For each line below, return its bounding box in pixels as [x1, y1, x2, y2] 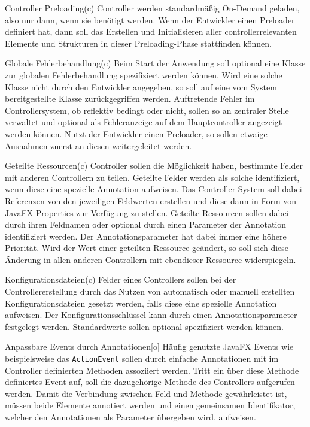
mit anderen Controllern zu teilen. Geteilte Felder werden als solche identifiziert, [5, 171, 300, 183]
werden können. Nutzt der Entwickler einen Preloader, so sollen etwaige [5, 127, 268, 140]
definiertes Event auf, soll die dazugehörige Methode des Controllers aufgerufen [5, 375, 295, 388]
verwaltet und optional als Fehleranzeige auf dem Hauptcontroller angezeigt [5, 116, 282, 128]
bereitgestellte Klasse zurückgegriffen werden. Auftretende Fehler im [5, 92, 255, 105]
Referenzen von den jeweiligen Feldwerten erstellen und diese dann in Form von [5, 194, 297, 207]
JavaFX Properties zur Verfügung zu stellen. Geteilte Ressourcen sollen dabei [5, 206, 289, 219]
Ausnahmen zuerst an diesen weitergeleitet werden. [5, 139, 192, 152]
